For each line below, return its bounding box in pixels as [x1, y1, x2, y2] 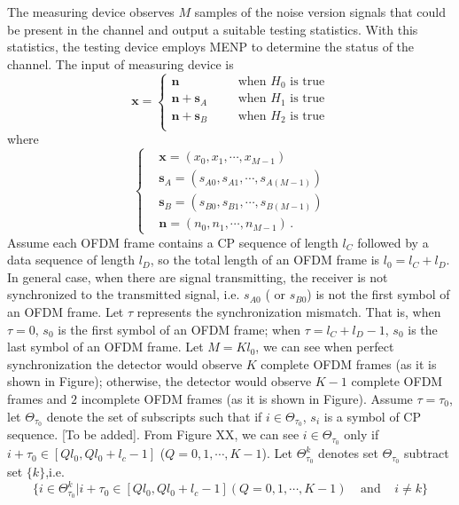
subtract [404, 444, 449, 462]
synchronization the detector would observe [7, 354, 243, 373]
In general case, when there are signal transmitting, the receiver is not [7, 267, 388, 286]
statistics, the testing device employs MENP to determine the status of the [7, 37, 415, 56]
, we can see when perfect [255, 337, 394, 356]
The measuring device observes [7, 3, 175, 20]
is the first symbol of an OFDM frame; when [58, 320, 300, 338]
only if [344, 425, 379, 444]
